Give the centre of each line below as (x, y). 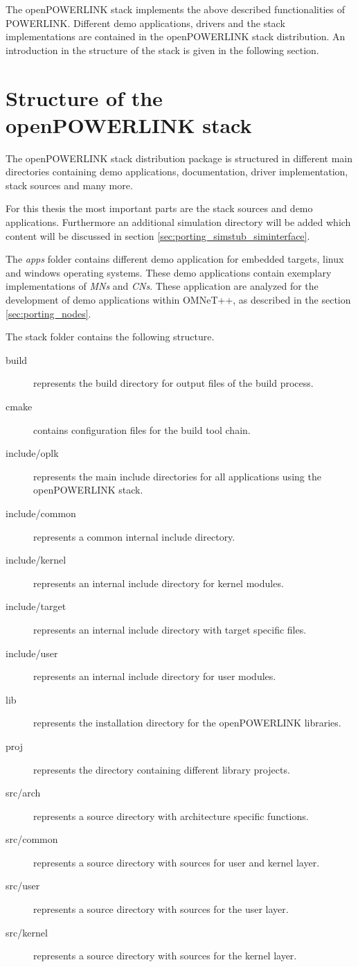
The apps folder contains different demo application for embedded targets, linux (175, 259)
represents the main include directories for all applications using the (177, 476)
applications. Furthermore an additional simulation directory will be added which (178, 222)
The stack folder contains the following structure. (110, 337)
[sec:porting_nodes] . (48, 313)
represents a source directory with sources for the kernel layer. (165, 956)
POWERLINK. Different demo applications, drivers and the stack (145, 23)
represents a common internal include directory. (134, 536)
